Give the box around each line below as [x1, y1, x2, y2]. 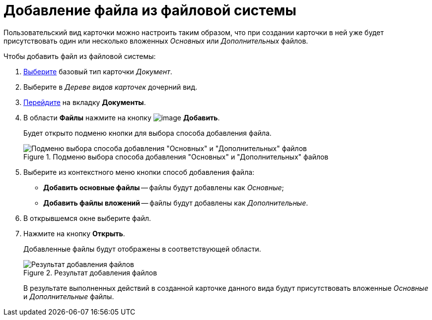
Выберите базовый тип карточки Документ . [23, 67, 172, 76]
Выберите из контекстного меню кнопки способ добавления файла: [23, 167, 255, 176]
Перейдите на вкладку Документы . [23, 98, 146, 107]
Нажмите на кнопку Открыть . [23, 229, 125, 238]
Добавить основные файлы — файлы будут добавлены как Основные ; [43, 183, 284, 192]
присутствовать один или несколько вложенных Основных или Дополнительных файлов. [3, 36, 308, 45]
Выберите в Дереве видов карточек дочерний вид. [23, 82, 198, 91]
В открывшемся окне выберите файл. [23, 213, 151, 222]
